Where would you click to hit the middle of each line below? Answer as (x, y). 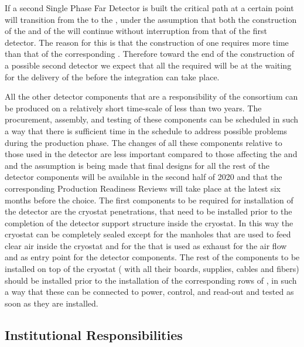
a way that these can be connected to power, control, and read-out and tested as (149, 292)
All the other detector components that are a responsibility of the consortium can (151, 96)
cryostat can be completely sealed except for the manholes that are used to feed (148, 234)
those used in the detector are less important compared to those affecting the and (151, 154)
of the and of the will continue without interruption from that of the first (136, 31)
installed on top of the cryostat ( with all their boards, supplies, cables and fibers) (152, 269)
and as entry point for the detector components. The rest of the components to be (152, 257)
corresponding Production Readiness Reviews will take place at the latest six (143, 188)
